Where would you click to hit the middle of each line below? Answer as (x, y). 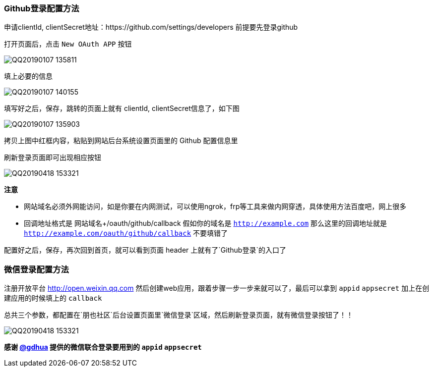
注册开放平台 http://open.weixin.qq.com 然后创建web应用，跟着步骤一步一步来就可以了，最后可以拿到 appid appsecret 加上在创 (217, 288)
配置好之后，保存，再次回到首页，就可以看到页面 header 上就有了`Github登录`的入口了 (145, 250)
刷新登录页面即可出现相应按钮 (53, 158)
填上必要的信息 (28, 76)
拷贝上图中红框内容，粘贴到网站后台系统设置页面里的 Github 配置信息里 (121, 141)
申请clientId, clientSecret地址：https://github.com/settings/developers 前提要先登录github (151, 27)
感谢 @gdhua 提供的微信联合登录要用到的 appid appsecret (103, 347)
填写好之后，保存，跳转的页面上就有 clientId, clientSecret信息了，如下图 (122, 108)
